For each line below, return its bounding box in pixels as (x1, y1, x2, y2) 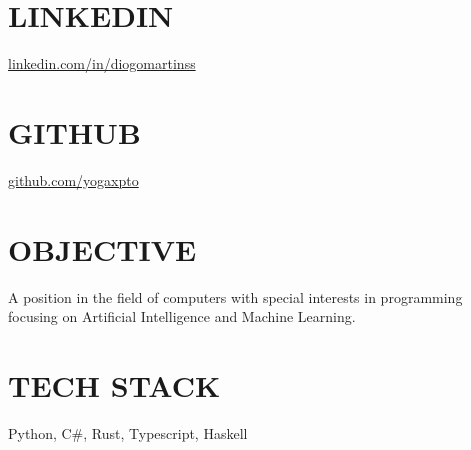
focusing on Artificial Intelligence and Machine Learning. (8, 306, 356, 327)
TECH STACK (8, 364, 221, 405)
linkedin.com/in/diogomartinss (8, 53, 196, 74)
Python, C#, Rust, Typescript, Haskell (8, 422, 248, 443)
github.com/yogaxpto (8, 169, 139, 190)
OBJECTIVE (8, 228, 197, 269)
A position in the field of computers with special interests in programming (8, 286, 463, 307)
